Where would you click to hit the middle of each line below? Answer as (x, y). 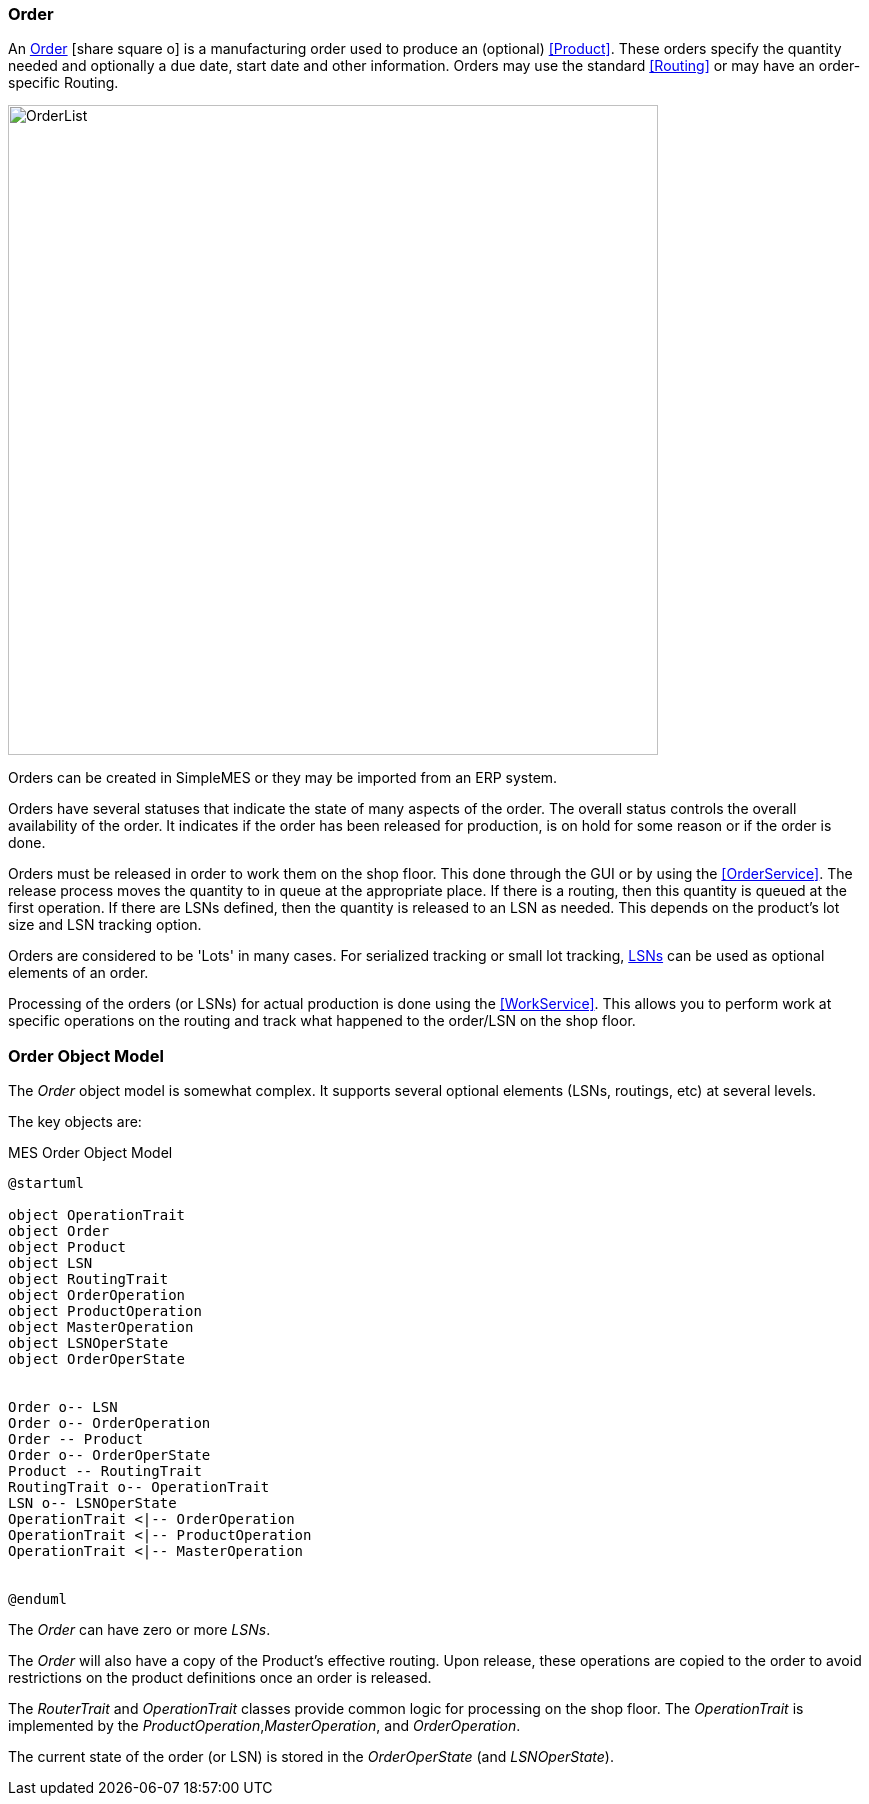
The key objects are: (75, 1122)
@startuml (46, 1183)
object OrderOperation (97, 1295)
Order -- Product (75, 1439)
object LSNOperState (88, 1343)
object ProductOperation (105, 1311)
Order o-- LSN (63, 1407)
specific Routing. (63, 83)
